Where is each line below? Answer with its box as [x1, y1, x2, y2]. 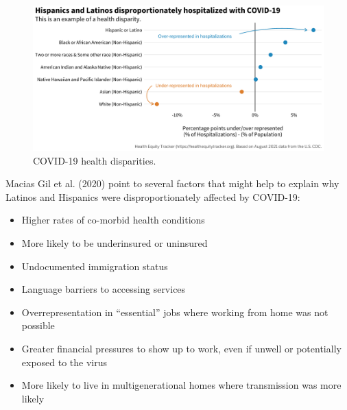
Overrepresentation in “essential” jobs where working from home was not [21, 304, 328, 319]
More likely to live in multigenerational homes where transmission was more [21, 378, 342, 392]
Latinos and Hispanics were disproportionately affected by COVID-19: [5, 189, 300, 204]
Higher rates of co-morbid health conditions [21, 213, 205, 227]
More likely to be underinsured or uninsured [21, 235, 208, 250]
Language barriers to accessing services [21, 282, 186, 296]
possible [21, 318, 55, 333]
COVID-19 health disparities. [33, 153, 156, 167]
